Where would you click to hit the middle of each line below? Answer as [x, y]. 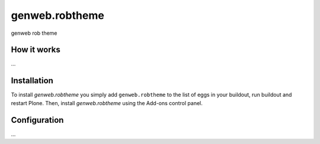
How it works [36, 50]
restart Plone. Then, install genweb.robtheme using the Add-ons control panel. [107, 103]
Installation [32, 81]
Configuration [37, 120]
